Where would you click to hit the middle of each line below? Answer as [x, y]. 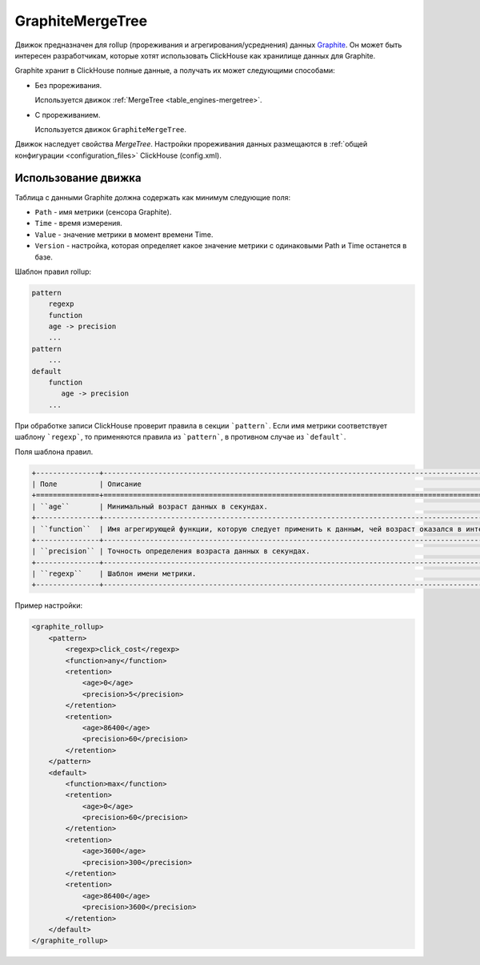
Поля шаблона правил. [54, 452]
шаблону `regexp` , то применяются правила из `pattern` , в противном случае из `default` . [180, 437]
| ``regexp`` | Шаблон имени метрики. [114, 574]
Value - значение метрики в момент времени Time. [124, 234]
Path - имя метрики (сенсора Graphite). [103, 211]
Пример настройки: [49, 605]
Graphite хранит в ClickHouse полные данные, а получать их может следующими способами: [175, 70]
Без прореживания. [68, 85]
